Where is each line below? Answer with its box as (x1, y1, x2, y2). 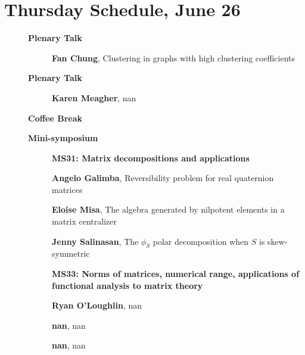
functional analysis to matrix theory (52, 279, 203, 291)
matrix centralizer (52, 215, 117, 228)
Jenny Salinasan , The (52, 235, 139, 247)
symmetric (52, 247, 90, 260)
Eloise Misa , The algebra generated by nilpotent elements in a (52, 203, 285, 216)
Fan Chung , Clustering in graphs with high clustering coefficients (52, 51, 295, 64)
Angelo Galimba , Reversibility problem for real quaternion (52, 172, 274, 184)
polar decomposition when (152, 235, 249, 247)
